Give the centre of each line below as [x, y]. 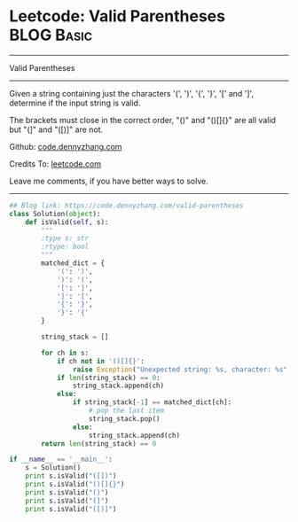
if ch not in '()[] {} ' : [100, 361]
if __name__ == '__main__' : [61, 460]
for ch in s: [65, 353]
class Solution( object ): [55, 214]
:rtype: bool [65, 247]
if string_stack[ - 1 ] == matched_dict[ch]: [152, 402]
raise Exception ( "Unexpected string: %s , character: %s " [180, 370]
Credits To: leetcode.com [55, 164]
